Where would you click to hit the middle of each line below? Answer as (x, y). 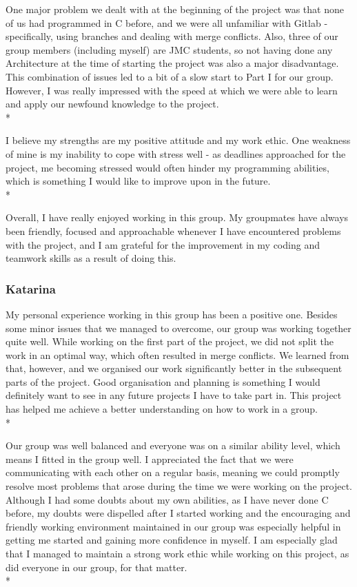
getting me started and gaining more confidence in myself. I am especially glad (172, 540)
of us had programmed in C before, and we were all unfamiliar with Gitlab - (167, 22)
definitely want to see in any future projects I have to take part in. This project (174, 395)
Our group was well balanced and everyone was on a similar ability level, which (173, 445)
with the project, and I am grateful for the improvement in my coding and (163, 244)
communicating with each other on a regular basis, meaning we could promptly (173, 472)
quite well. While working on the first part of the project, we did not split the (170, 341)
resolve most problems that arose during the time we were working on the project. (179, 486)
